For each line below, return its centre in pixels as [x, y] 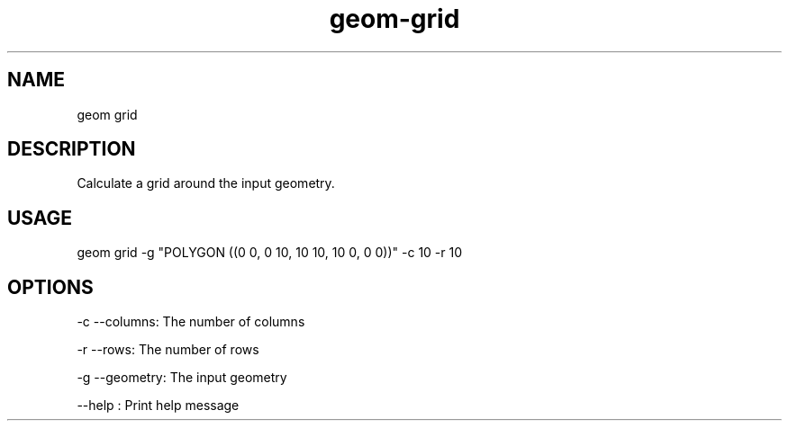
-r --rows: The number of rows [168, 350]
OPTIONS [50, 287]
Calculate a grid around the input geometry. [206, 183]
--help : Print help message [158, 406]
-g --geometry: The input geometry [182, 378]
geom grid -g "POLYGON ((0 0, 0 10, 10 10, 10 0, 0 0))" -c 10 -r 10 [270, 253]
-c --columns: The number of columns [191, 322]
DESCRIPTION [72, 149]
